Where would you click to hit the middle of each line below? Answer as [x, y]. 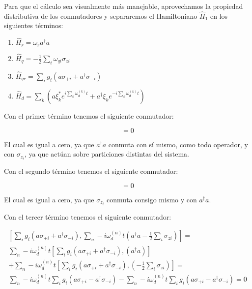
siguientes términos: [34, 25]
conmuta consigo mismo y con [152, 199]
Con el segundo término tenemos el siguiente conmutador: [91, 171]
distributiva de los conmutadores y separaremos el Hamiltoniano [101, 16]
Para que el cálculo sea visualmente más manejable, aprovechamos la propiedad [124, 6]
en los [219, 16]
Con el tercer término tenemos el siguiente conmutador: [88, 216]
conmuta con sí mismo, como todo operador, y [178, 144]
